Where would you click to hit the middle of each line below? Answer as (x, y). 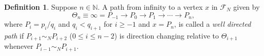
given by (247, 7)
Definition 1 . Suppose (41, 7)
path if (14, 35)
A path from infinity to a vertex (152, 7)
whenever (19, 46)
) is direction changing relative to (167, 35)
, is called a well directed (213, 24)
